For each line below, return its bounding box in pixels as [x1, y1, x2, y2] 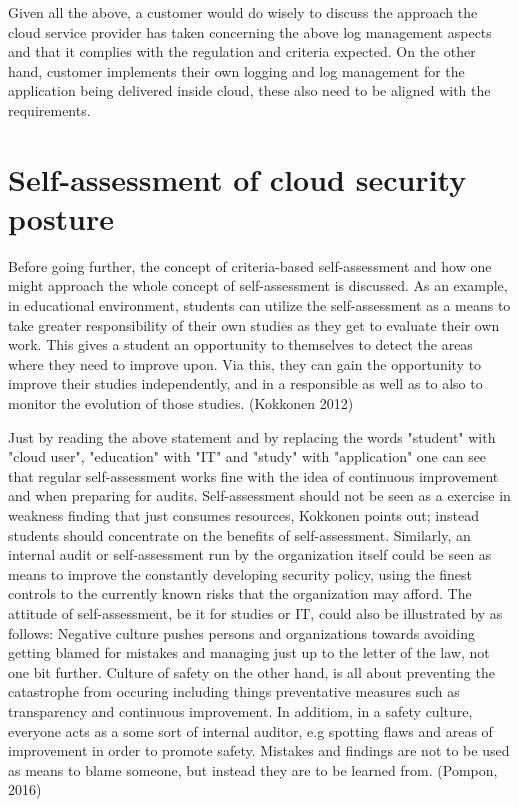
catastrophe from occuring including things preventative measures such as [8, 681, 460, 702]
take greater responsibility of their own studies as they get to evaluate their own [8, 314, 500, 335]
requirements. [8, 99, 91, 120]
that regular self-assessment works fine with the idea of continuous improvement [8, 465, 499, 486]
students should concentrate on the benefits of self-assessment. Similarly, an [8, 524, 471, 545]
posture [8, 197, 115, 238]
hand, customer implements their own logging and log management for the [8, 60, 465, 81]
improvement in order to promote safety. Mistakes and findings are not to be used [8, 740, 510, 761]
